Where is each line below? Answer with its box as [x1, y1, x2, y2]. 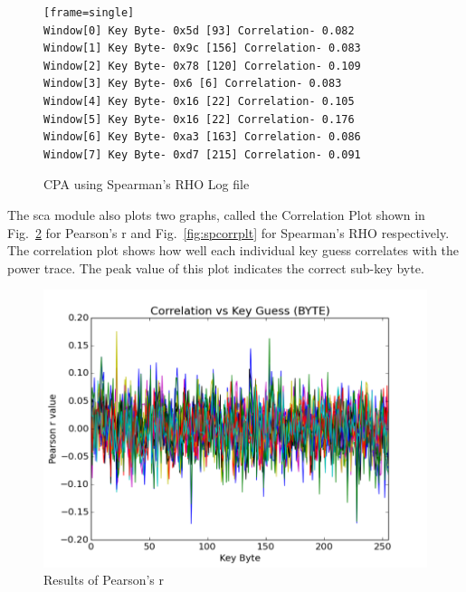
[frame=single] [43, 6, 135, 19]
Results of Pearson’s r [43, 570, 164, 589]
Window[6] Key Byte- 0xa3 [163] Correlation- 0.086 [43, 130, 361, 144]
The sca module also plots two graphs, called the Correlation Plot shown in [7, 205, 425, 224]
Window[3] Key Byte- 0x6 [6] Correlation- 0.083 [43, 77, 342, 91]
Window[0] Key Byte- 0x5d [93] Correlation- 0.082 [43, 24, 355, 37]
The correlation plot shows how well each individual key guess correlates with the [7, 241, 460, 260]
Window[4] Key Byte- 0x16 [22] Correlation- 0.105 [43, 94, 355, 108]
